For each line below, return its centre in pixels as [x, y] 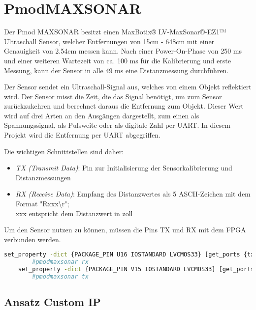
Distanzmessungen [43, 177]
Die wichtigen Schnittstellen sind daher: [64, 151]
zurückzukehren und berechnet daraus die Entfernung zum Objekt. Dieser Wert [124, 106]
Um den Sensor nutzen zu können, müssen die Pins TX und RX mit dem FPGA [125, 230]
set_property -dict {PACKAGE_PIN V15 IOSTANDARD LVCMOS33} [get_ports [136, 269]
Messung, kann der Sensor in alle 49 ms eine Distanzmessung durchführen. [116, 70]
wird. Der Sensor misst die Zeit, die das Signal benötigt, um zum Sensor [113, 96]
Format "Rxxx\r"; [42, 204]
